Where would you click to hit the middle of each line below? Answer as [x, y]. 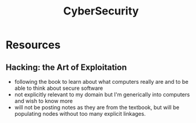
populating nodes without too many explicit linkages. [80, 114]
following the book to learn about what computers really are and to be [101, 82]
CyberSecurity [101, 11]
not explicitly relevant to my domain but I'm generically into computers [102, 94]
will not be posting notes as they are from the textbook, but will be [97, 107]
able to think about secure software [59, 88]
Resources [33, 45]
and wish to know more [44, 101]
